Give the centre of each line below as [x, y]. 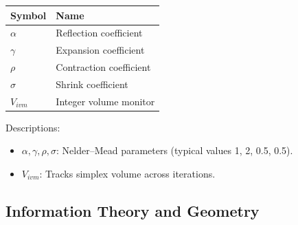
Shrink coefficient [92, 84]
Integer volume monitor [105, 101]
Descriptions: [33, 127]
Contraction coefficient [103, 67]
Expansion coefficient [100, 50]
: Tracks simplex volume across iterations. [127, 173]
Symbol [28, 15]
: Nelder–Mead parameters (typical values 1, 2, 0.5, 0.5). [174, 150]
